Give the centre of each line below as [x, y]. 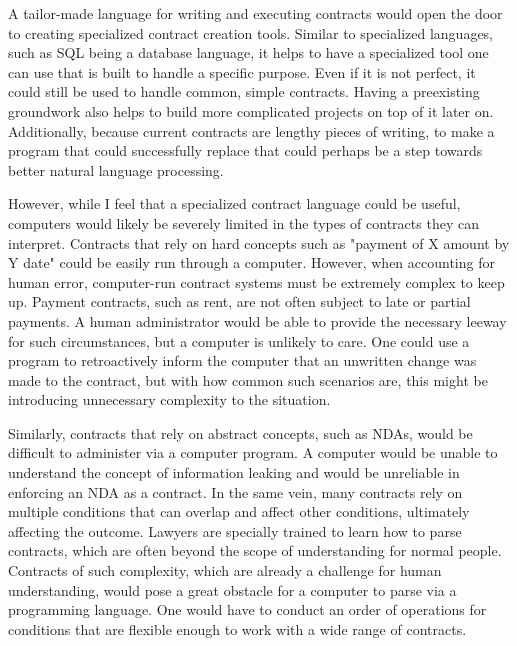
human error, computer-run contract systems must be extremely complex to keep [256, 281]
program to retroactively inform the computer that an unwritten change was [242, 360]
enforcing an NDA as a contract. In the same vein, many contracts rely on [235, 491]
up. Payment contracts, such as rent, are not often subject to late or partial [239, 301]
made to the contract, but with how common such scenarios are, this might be [248, 379]
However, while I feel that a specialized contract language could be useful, [234, 203]
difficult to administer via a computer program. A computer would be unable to [253, 452]
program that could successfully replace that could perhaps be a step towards [245, 150]
